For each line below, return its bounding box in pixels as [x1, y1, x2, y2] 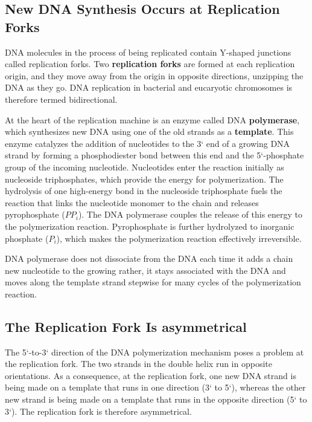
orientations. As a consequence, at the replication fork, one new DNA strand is [5, 369, 296, 381]
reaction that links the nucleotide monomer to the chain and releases [5, 196, 259, 209]
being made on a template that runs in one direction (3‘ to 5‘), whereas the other [5, 381, 306, 394]
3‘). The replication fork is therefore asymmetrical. [5, 404, 192, 417]
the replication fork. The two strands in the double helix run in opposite [5, 357, 272, 370]
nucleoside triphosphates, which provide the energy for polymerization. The [5, 172, 284, 185]
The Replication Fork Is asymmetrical [5, 317, 247, 336]
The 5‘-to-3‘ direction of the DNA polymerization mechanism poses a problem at [5, 345, 304, 358]
